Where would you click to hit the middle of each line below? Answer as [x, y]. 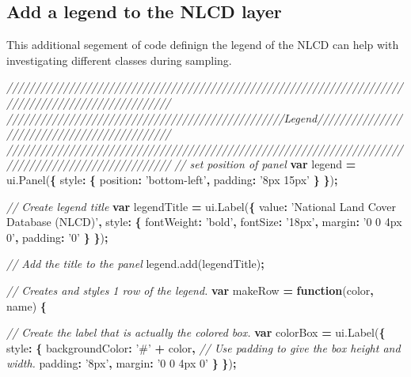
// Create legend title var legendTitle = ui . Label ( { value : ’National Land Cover [202, 206]
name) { [27, 305]
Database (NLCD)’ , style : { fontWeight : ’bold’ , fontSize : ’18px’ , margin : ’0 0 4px [204, 222]
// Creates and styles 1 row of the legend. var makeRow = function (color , [190, 290]
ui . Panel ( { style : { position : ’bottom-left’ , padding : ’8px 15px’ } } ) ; [172, 179]
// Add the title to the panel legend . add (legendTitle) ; [135, 264]
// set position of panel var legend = [265, 164]
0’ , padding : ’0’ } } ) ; [57, 237]
